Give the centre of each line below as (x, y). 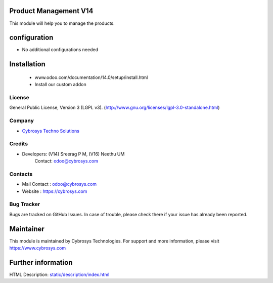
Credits (18, 144)
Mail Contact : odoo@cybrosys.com (59, 184)
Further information (41, 262)
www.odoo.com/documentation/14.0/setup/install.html (91, 77)
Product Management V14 (51, 11)
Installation (27, 64)
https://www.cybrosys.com (37, 248)
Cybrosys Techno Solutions (51, 131)
